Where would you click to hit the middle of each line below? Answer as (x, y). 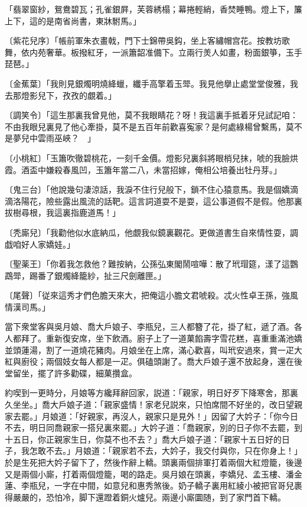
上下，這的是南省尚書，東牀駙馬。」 (73, 20)
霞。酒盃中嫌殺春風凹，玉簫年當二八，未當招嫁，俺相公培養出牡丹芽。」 (143, 169)
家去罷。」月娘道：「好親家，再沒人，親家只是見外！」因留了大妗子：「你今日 (151, 416)
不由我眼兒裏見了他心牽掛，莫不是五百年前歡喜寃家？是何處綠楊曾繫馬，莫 (149, 126)
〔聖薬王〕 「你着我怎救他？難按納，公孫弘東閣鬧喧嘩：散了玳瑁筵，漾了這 (147, 264)
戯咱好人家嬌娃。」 (40, 244)
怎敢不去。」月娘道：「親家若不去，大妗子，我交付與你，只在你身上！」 (166, 451)
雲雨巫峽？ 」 (66, 138)
